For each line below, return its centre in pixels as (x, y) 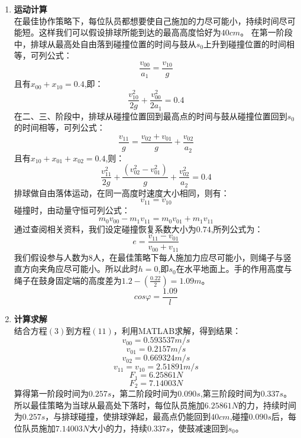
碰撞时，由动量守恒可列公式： (72, 210)
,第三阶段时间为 (230, 393)
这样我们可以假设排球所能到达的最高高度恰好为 (130, 32)
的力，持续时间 (267, 405)
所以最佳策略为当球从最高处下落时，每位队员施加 (109, 405)
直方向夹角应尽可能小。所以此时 (76, 269)
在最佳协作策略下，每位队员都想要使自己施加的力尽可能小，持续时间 (146, 20)
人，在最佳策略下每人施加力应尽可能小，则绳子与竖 (192, 257)
